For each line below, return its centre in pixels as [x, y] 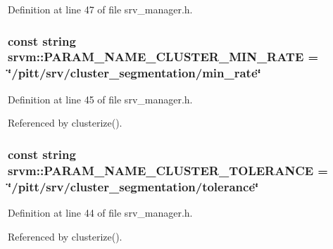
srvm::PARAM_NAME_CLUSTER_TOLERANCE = [168, 170]
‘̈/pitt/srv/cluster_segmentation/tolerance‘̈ [133, 186]
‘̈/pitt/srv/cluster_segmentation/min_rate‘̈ [134, 73]
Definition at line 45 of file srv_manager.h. [100, 99]
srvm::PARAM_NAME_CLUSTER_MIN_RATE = [163, 57]
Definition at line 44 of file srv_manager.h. [100, 212]
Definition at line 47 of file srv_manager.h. [100, 9]
